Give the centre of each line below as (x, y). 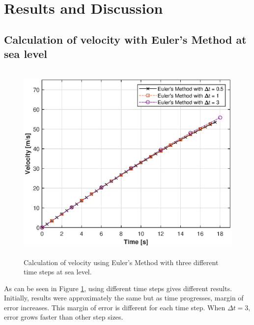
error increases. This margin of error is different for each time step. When (115, 307)
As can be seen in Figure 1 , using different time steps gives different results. (118, 288)
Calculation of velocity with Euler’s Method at (125, 39)
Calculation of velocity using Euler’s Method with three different (121, 262)
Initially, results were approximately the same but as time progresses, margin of (124, 298)
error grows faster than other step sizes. (64, 317)
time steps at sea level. (58, 272)
